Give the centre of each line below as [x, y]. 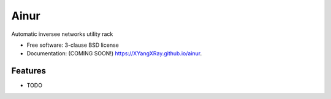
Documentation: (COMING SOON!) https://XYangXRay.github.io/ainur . [114, 53]
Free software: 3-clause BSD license [73, 45]
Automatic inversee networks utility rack [62, 34]
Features [29, 71]
